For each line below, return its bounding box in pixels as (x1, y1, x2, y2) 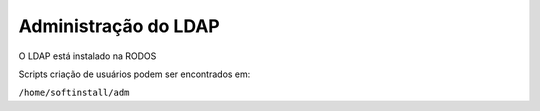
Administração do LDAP (18, 15, 220, 37)
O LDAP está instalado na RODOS (18, 50, 157, 62)
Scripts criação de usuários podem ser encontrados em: (18, 68, 251, 80)
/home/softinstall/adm (18, 87, 130, 99)
